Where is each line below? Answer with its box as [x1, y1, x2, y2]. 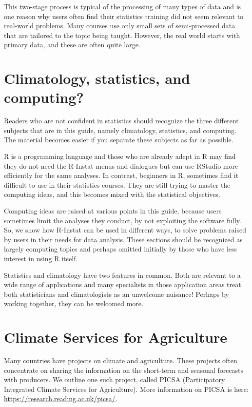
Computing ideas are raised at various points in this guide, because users [4, 206, 222, 216]
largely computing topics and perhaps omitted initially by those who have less [4, 244, 237, 254]
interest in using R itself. [4, 253, 78, 263]
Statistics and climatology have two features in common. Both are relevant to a [4, 270, 241, 280]
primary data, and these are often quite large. [4, 39, 140, 50]
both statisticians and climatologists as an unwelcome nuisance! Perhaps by [4, 289, 229, 299]
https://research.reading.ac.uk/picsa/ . [4, 393, 117, 404]
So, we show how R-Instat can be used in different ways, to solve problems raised [4, 225, 246, 235]
